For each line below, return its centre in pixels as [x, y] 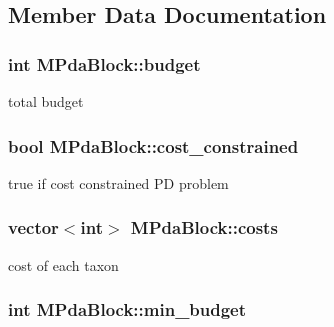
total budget [46, 101]
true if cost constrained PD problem [118, 182]
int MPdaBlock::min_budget [127, 309]
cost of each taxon [63, 264]
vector [33, 227]
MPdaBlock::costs [204, 227]
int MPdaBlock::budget [104, 63]
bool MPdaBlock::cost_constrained [153, 145]
